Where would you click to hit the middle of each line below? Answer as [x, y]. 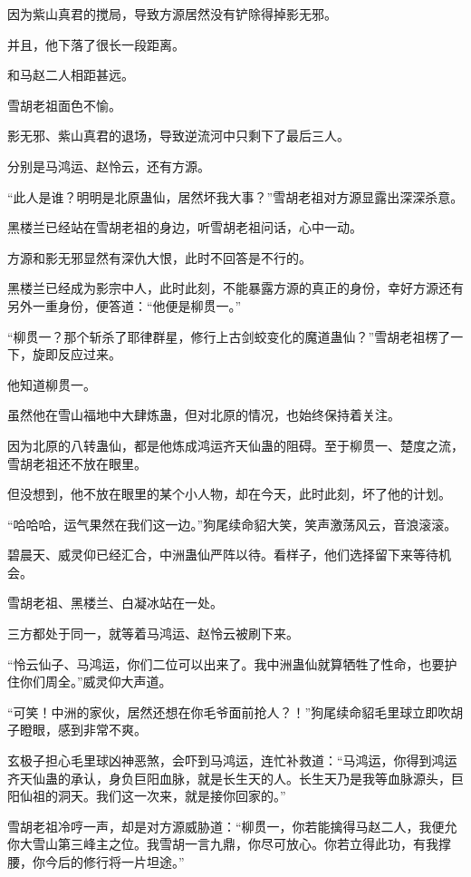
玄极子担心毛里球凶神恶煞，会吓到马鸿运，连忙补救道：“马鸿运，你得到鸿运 [232, 760]
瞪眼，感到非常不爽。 [83, 730]
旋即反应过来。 [77, 354]
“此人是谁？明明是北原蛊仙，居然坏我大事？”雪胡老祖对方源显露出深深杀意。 [235, 196]
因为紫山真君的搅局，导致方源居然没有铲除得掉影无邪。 [172, 14]
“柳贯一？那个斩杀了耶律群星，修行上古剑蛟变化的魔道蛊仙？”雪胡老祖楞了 [229, 336]
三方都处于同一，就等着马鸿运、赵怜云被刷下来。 [153, 633]
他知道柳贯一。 [52, 384]
